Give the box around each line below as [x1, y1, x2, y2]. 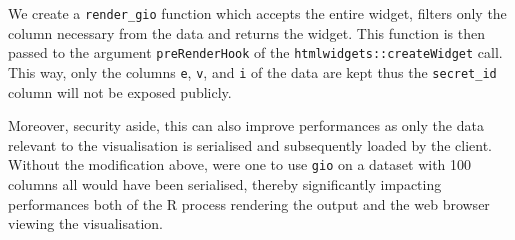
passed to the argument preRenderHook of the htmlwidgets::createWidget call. [8, 42, 503, 63]
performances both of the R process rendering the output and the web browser [8, 193, 490, 214]
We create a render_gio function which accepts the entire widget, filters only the [8, 3, 507, 23]
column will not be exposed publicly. [8, 81, 232, 102]
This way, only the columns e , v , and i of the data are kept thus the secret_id [8, 61, 497, 82]
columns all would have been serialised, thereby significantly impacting [8, 174, 442, 194]
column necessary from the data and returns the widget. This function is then [8, 22, 485, 43]
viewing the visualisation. [8, 213, 163, 234]
